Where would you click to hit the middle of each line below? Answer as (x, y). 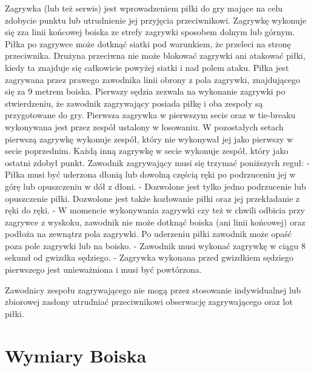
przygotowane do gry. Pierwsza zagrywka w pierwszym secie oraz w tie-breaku (150, 115)
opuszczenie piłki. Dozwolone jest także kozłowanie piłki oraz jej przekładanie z (152, 198)
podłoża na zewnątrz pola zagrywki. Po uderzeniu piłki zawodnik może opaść (148, 234)
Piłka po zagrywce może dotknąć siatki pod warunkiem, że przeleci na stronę (148, 43)
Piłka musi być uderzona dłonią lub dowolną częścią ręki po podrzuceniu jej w (150, 174)
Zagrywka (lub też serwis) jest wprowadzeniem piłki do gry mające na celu (144, 8)
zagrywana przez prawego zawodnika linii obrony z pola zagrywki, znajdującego (153, 79)
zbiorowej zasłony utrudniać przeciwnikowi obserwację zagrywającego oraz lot (149, 302)
